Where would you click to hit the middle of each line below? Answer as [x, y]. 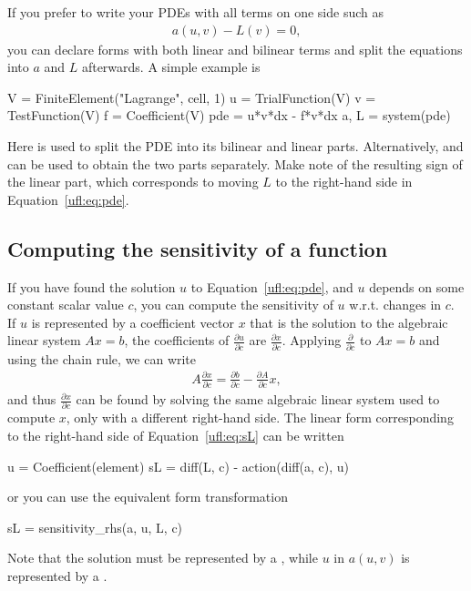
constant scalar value [66, 305]
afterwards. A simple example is [171, 67]
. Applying [312, 340]
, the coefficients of [177, 340]
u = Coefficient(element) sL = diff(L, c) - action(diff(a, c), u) [178, 466]
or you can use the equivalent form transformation [148, 497]
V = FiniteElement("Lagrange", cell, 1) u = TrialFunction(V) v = [192, 97]
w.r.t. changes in [395, 305]
